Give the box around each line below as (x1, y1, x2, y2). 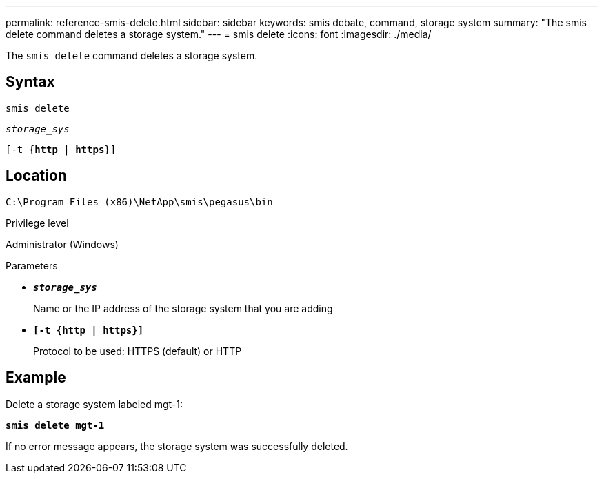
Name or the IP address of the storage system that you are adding (33, 302, 333, 314)
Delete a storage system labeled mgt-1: (6, 398, 183, 410)
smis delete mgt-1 (6, 419, 105, 431)
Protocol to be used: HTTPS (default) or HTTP (33, 345, 242, 357)
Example (6, 369, 66, 387)
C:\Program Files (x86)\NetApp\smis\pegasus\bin (6, 196, 273, 207)
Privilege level (6, 216, 69, 229)
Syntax (6, 73, 55, 91)
